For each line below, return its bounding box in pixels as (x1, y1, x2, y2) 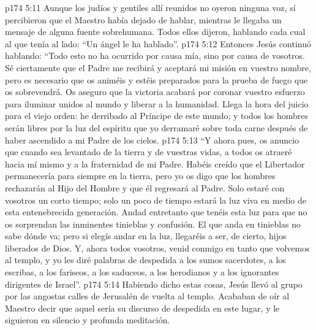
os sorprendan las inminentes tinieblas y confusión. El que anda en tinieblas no (5, 217, 301, 230)
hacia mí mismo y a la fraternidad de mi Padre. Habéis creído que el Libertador (5, 157, 305, 170)
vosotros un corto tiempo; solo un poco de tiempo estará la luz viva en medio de (5, 193, 306, 206)
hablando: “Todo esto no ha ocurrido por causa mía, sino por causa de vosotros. (5, 49, 305, 62)
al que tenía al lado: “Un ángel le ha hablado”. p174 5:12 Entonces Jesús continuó (5, 37, 311, 50)
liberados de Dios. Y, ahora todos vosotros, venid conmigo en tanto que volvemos (5, 241, 310, 254)
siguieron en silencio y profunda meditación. (5, 313, 170, 326)
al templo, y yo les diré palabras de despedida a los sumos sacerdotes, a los (5, 253, 286, 266)
